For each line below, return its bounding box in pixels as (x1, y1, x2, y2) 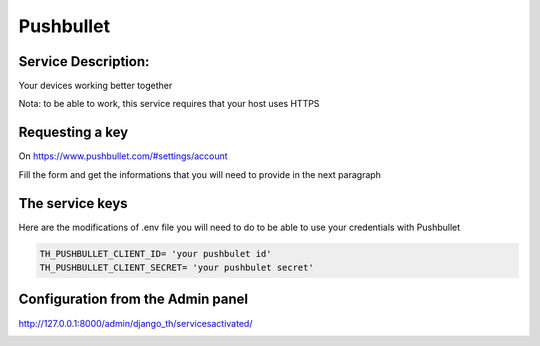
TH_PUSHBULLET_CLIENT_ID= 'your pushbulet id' (39, 248, 272, 259)
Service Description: (18, 53, 150, 70)
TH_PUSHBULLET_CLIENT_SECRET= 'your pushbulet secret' (39, 262, 314, 274)
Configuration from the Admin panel (18, 291, 249, 308)
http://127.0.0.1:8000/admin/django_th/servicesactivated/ (18, 317, 253, 329)
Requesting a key (18, 124, 129, 141)
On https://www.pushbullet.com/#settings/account (18, 150, 229, 162)
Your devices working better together (18, 80, 173, 92)
